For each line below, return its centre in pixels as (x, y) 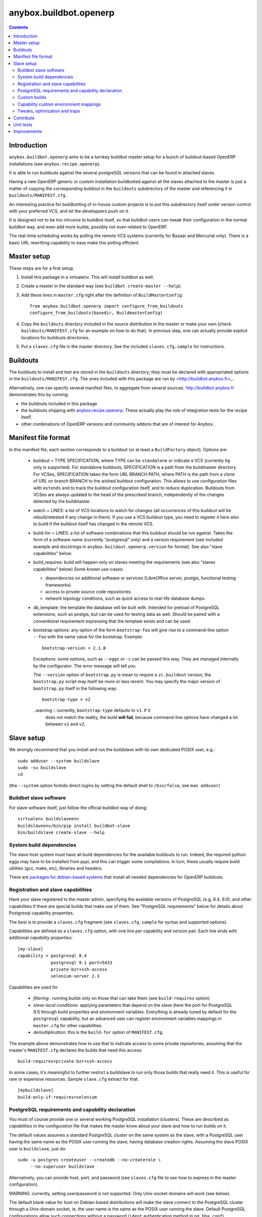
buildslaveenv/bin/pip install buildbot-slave (74, 826)
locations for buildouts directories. (55, 337)
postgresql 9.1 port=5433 (82, 962)
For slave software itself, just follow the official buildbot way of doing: (78, 808)
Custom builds (32, 97)
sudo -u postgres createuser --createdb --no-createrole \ (89, 1160)
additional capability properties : (41, 938)
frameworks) (58, 585)
